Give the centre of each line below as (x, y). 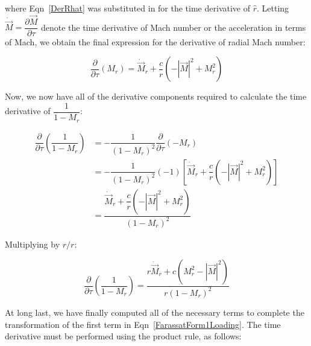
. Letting (273, 8)
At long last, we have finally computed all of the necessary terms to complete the (155, 312)
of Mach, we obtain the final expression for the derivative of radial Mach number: (155, 41)
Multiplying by (33, 244)
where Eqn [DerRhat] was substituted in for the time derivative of (127, 8)
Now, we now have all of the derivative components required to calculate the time (156, 96)
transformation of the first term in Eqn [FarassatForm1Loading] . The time (143, 324)
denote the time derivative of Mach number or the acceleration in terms (173, 27)
